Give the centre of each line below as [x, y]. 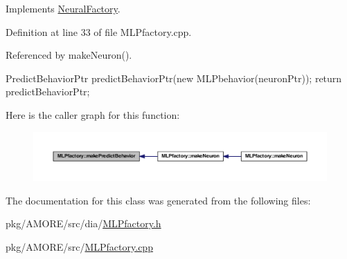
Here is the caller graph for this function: [93, 114]
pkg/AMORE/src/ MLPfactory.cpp [79, 246]
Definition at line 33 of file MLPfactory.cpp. [99, 31]
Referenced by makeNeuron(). [69, 55]
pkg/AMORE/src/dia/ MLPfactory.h [83, 223]
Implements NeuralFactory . [63, 8]
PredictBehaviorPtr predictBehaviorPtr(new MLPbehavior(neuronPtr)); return [174, 78]
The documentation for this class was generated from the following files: [158, 200]
